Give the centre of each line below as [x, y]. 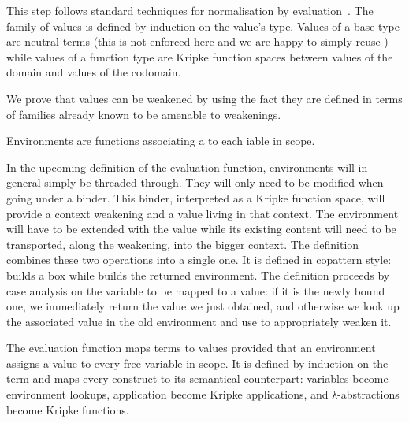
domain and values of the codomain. [94, 72]
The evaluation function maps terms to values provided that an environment [191, 348]
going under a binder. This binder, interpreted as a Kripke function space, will [196, 197]
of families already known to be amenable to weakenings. [144, 114]
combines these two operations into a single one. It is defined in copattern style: [199, 260]
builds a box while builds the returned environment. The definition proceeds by [198, 275]
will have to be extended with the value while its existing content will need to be [201, 229]
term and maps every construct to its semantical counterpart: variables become [197, 378]
